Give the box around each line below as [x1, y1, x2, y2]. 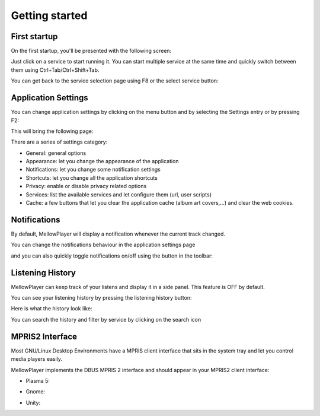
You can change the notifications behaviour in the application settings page [11, 241, 196, 249]
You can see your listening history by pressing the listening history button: [11, 294, 192, 301]
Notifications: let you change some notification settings [25, 166, 161, 173]
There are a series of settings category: [11, 138, 108, 145]
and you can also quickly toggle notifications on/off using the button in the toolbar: [11, 252, 213, 259]
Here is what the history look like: [11, 305, 92, 312]
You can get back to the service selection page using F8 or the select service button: [11, 77, 219, 84]
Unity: [25, 399, 41, 406]
